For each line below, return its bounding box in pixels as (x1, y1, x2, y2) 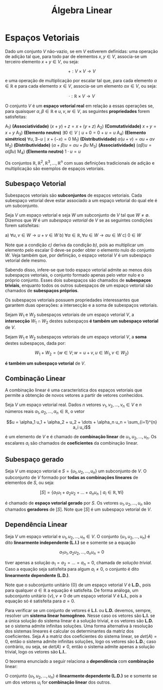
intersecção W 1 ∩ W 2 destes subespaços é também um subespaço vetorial (5, 318, 159, 325)
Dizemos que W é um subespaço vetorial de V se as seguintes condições (5, 217, 153, 224)
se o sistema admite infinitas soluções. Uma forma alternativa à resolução (5, 623, 153, 629)
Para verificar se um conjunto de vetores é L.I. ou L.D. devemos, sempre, (5, 607, 152, 613)
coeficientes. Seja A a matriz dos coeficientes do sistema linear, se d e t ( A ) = (5, 633, 157, 639)
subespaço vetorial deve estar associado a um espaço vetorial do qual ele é (5, 198, 157, 204)
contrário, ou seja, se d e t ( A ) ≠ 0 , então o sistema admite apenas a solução (5, 643, 155, 650)
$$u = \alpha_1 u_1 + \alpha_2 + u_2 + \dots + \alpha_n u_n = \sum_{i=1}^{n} (6, 419, 157, 425)
